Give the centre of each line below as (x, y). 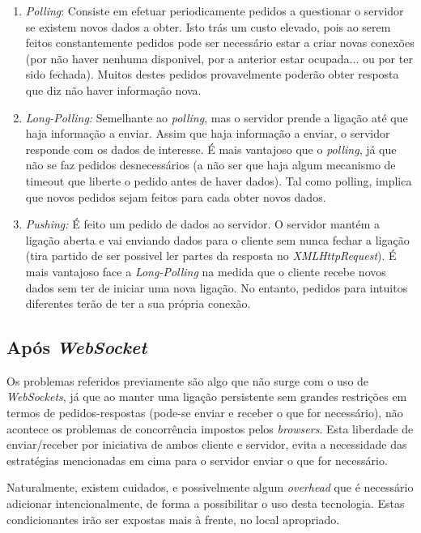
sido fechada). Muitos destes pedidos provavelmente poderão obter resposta (212, 74)
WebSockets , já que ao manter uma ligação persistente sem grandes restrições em (207, 397)
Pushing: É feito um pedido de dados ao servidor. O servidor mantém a (203, 224)
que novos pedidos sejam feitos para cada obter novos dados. (176, 196)
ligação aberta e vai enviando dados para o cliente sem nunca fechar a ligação (217, 239)
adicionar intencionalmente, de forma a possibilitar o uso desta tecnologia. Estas (206, 503)
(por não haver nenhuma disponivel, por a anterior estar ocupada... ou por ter (219, 58)
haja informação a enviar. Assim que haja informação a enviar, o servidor (208, 133)
